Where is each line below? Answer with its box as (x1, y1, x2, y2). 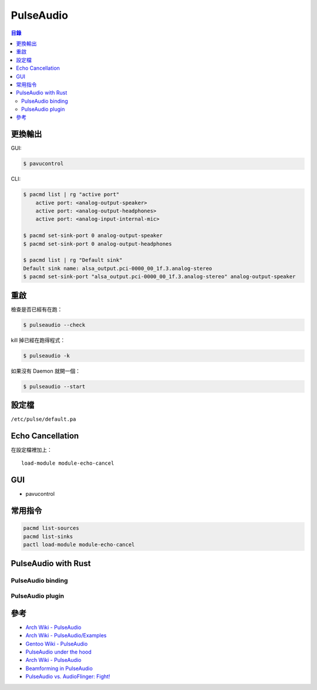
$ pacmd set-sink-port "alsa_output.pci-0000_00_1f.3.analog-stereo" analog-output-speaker (23, 273, 296, 280)
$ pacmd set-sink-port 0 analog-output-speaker (23, 232, 163, 239)
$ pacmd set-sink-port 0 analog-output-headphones (23, 241, 173, 247)
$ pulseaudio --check (23, 322, 86, 328)
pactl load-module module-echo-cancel (23, 542, 135, 548)
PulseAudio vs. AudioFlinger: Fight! (25, 673, 110, 680)
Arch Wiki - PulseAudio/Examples (25, 632, 107, 639)
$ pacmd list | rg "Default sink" (23, 257, 123, 263)
